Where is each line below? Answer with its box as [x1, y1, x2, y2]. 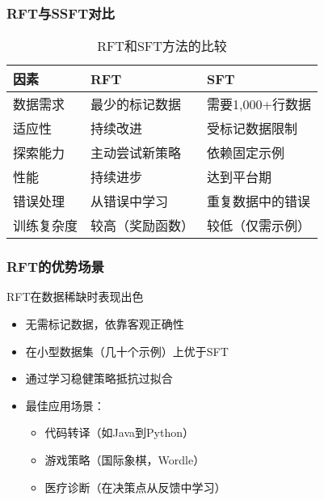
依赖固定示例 [207, 143, 285, 163]
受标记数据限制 [207, 119, 298, 138]
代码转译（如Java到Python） [44, 424, 194, 441]
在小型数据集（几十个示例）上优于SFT [25, 342, 229, 359]
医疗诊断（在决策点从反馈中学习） [44, 478, 226, 495]
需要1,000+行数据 [207, 95, 311, 114]
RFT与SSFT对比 [6, 2, 115, 23]
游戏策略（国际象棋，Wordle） [44, 451, 205, 468]
